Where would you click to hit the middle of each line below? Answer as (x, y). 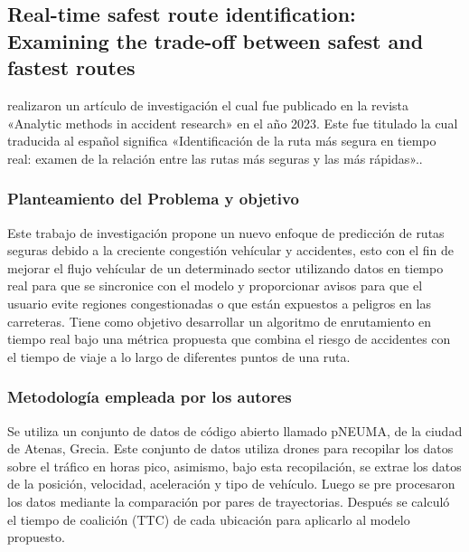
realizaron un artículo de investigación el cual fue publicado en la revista (208, 105)
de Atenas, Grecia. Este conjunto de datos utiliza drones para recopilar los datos (230, 448)
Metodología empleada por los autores (150, 397)
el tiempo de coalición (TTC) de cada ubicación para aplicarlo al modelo (209, 519)
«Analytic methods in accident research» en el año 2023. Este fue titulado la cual (233, 123)
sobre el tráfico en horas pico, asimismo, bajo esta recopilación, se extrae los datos (234, 466)
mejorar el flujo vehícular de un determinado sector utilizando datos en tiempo (225, 267)
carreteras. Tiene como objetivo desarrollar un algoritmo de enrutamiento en (220, 321)
